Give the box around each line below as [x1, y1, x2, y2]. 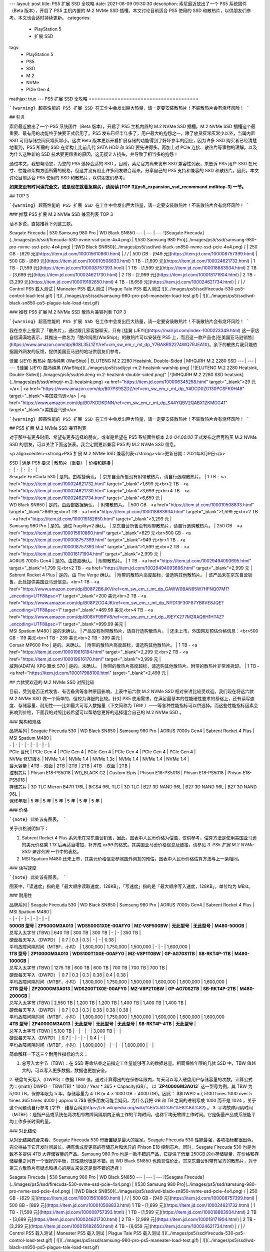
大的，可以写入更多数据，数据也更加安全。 [21, 1067, 109, 1073]
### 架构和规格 [9, 719, 41, 725]
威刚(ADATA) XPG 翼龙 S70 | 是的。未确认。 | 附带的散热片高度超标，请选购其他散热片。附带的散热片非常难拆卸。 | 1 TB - [9, 663, 259, 669]
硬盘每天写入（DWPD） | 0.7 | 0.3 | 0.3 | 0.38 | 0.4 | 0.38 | [9, 972, 128, 978]
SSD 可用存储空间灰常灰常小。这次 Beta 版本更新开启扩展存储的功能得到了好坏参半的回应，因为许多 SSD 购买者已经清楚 [9, 137, 257, 143]
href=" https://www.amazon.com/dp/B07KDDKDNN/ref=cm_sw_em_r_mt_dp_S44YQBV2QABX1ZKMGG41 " [9, 400, 227, 406]
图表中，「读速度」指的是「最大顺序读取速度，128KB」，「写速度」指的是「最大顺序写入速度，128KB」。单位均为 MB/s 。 [9, 883, 253, 889]
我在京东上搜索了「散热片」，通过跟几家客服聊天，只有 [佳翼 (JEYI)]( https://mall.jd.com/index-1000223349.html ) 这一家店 [9, 328, 259, 334]
